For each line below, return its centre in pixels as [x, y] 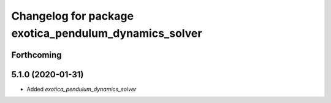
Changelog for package [73, 16]
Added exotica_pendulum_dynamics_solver [82, 89]
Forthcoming [36, 55]
